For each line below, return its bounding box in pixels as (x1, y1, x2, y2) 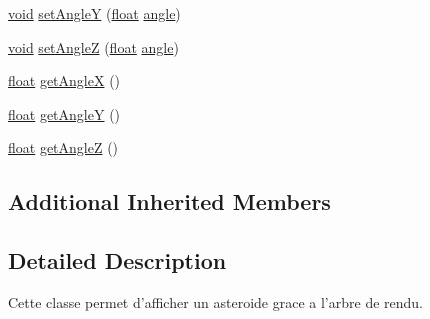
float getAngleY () (8, 103, 121, 124)
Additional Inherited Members (8, 186, 331, 217)
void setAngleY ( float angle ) (8, 3, 181, 23)
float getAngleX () (8, 70, 121, 91)
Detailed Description (8, 245, 227, 276)
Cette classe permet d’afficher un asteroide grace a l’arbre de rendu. (8, 291, 424, 312)
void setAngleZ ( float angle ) (8, 36, 179, 57)
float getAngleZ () (8, 137, 119, 158)
